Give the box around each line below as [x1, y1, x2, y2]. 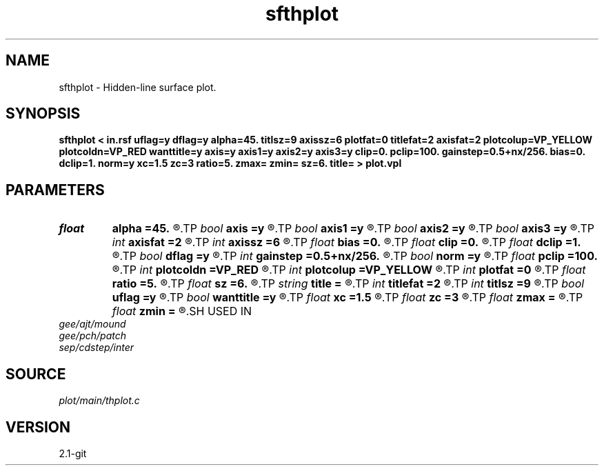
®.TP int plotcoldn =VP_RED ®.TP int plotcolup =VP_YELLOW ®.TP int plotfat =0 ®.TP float [112, 263, 586, 277]
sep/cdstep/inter [59, 341, 134, 354]
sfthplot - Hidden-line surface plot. [59, 81, 217, 93]
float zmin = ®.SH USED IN [112, 304, 252, 319]
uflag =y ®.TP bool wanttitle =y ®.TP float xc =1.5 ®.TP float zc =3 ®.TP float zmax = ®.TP [112, 290, 583, 305]
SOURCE [6, 365, 66, 383]
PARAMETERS [6, 181, 105, 199]
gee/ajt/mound [59, 318, 126, 330]
